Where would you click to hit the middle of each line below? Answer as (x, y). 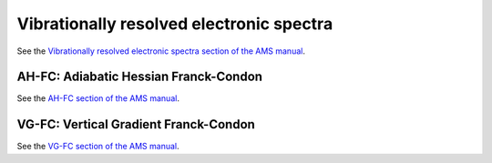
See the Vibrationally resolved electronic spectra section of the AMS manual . (161, 51)
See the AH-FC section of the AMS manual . (98, 98)
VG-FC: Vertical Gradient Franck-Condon (136, 124)
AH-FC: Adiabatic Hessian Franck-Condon (140, 77)
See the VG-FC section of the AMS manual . (98, 147)
